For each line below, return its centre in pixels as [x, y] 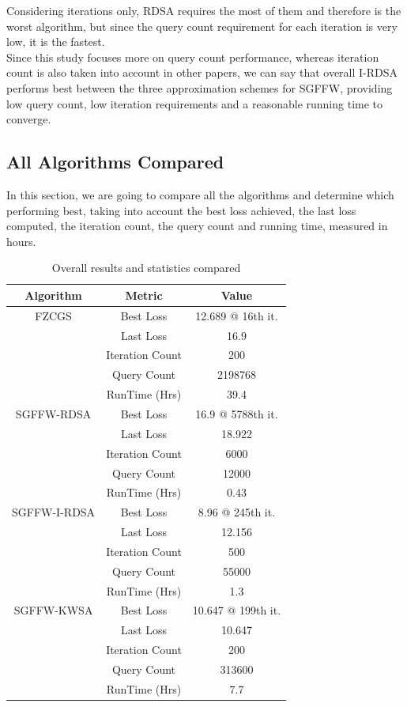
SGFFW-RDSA [53, 413]
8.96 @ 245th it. [237, 512]
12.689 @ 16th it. [237, 315]
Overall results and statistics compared [146, 268]
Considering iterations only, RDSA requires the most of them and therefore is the [204, 10]
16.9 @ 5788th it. [237, 413]
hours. [21, 241]
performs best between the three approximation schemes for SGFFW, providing [200, 87]
